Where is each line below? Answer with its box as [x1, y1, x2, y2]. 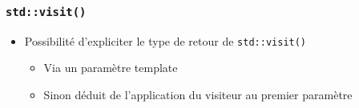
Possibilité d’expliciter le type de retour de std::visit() [24, 32, 307, 49]
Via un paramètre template [43, 59, 178, 76]
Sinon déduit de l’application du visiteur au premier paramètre [43, 86, 353, 103]
